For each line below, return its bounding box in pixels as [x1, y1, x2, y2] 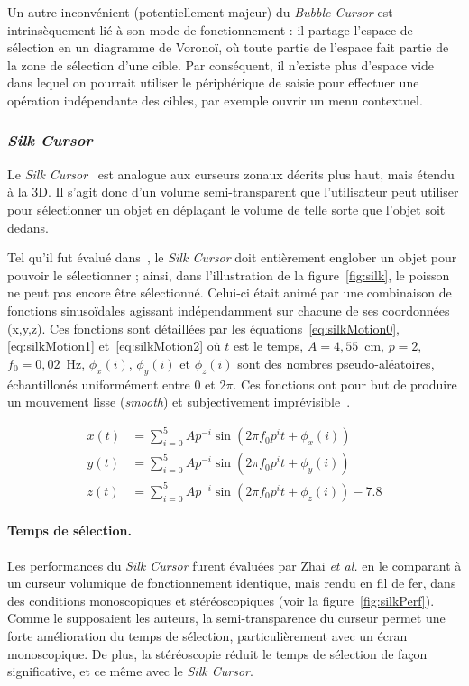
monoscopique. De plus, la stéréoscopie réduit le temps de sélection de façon [7, 644, 428, 663]
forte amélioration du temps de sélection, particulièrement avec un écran [7, 626, 408, 645]
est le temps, [234, 336, 304, 355]
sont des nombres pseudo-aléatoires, [237, 353, 435, 372]
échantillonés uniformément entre [7, 374, 190, 393]
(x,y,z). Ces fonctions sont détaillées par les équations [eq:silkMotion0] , [7, 318, 400, 337]
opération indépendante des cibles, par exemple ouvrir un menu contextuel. [7, 90, 423, 109]
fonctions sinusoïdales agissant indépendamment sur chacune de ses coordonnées [7, 300, 450, 319]
